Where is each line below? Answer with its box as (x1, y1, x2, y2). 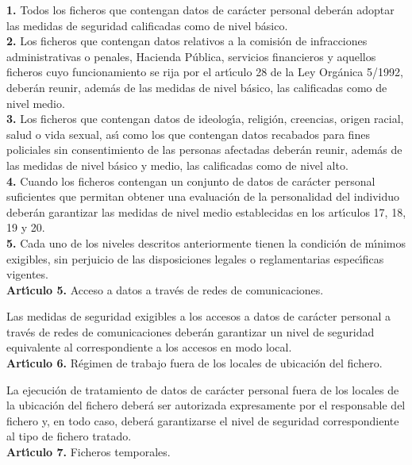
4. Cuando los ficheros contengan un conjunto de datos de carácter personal (6, 172, 375, 189)
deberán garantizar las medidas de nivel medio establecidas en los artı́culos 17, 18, (6, 203, 406, 220)
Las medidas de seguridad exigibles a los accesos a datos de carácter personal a (6, 308, 391, 325)
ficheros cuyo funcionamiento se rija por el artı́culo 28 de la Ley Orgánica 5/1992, (6, 63, 403, 80)
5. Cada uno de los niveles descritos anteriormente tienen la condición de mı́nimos (6, 234, 406, 251)
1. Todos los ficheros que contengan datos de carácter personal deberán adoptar (6, 2, 395, 17)
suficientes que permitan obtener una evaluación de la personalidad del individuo (6, 188, 400, 205)
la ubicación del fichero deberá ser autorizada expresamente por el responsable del (6, 397, 406, 413)
